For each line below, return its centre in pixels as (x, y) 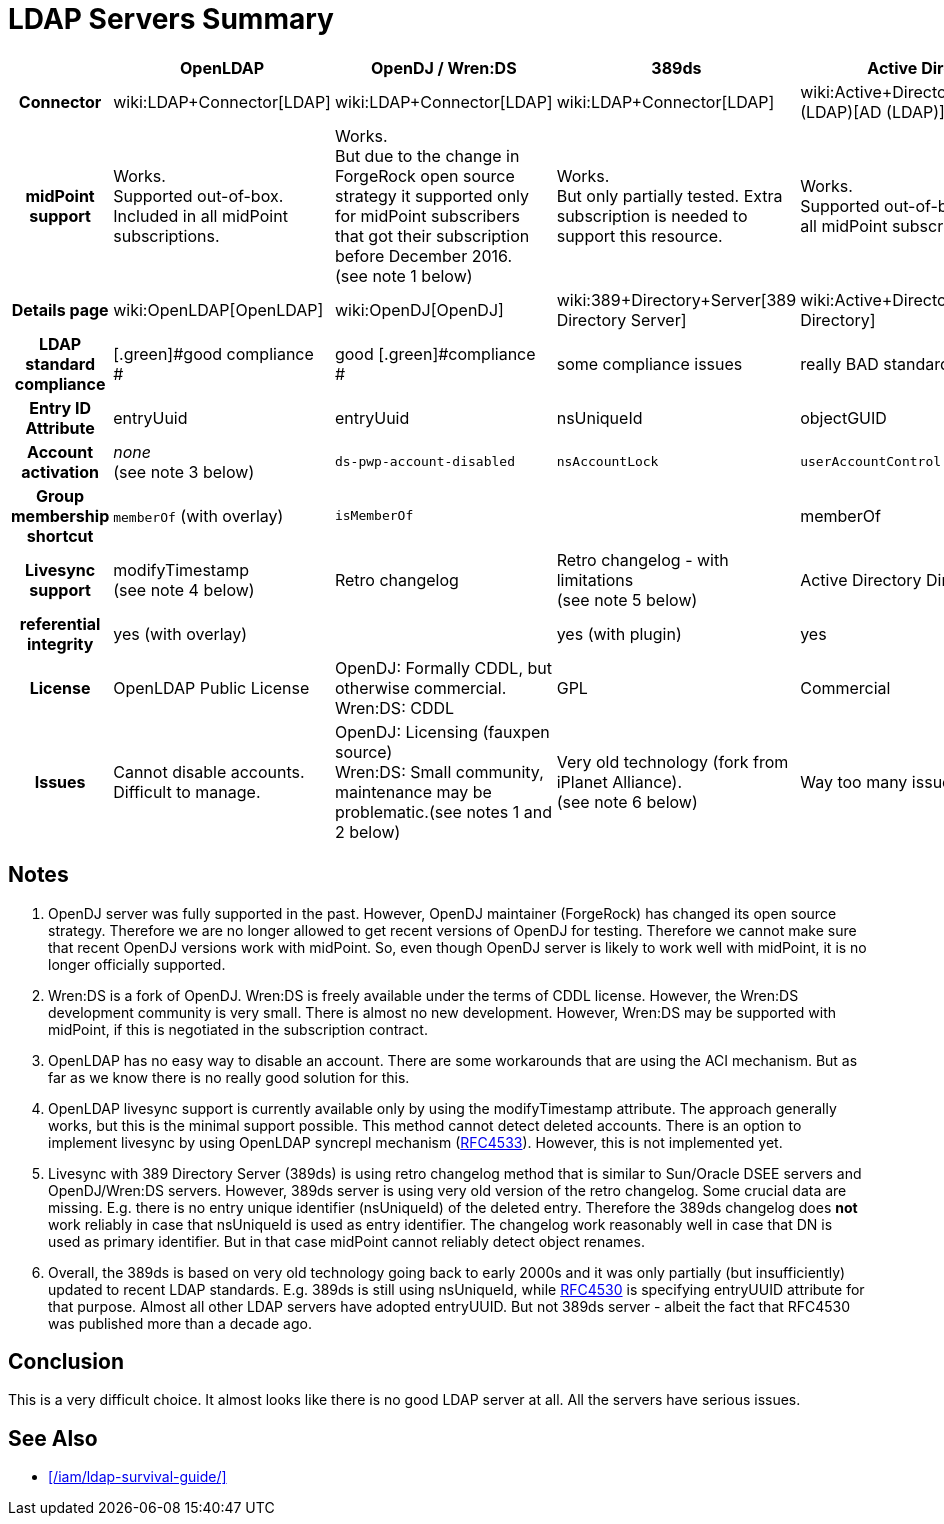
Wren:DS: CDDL (394, 707)
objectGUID (843, 417)
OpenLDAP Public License (211, 687)
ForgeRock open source (424, 175)
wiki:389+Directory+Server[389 (676, 299)
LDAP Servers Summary (171, 19)
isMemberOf (374, 516)
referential (60, 623)
